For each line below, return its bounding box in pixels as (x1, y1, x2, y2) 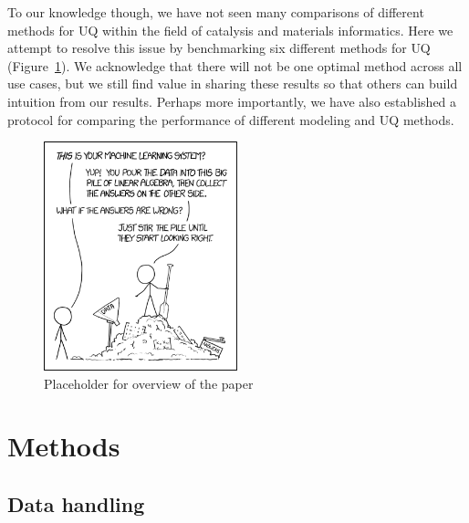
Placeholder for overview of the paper (44, 373, 254, 392)
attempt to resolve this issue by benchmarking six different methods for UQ (7, 38, 431, 58)
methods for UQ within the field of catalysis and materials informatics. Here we (7, 20, 453, 39)
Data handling (7, 489, 145, 518)
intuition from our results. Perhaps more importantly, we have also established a (7, 91, 457, 110)
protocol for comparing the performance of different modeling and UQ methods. (7, 110, 454, 129)
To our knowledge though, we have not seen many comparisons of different (7, 3, 424, 21)
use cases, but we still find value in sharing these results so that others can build (7, 74, 458, 93)
